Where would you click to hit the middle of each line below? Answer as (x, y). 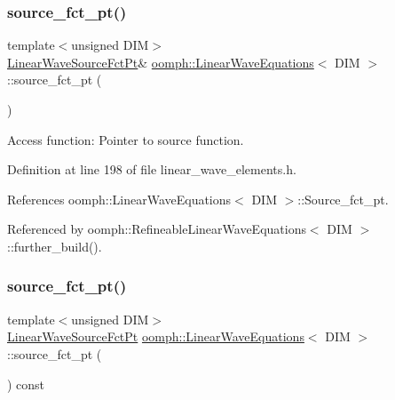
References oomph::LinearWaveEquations (119, 199)
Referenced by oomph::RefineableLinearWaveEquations (157, 229)
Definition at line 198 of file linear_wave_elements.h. (152, 169)
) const (26, 384)
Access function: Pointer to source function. (126, 139)
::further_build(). (55, 246)
